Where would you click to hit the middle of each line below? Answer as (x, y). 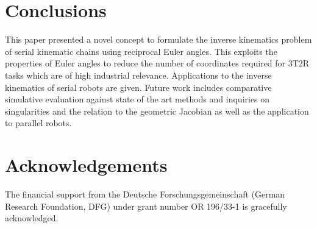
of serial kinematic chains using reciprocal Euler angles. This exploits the (141, 51)
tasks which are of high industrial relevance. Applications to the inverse (138, 75)
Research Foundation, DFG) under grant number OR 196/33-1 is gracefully (146, 206)
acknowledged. (32, 218)
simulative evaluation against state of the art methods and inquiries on (137, 99)
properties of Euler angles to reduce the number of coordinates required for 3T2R (157, 63)
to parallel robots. (38, 123)
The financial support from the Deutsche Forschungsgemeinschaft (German (145, 194)
